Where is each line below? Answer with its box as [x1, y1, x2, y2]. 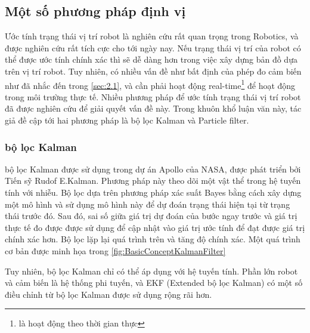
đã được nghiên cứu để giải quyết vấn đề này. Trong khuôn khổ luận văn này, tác [5, 102, 302, 115]
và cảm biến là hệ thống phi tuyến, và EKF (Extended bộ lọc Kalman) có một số [5, 276, 303, 289]
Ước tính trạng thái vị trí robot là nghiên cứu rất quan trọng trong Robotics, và [5, 30, 299, 42]
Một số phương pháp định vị [5, 2, 186, 20]
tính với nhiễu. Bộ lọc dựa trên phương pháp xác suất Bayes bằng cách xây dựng [5, 186, 302, 199]
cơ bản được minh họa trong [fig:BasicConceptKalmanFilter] [5, 244, 226, 257]
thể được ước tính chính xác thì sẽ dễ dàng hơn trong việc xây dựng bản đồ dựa [5, 53, 297, 66]
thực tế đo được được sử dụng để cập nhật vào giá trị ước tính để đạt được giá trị [5, 221, 305, 233]
